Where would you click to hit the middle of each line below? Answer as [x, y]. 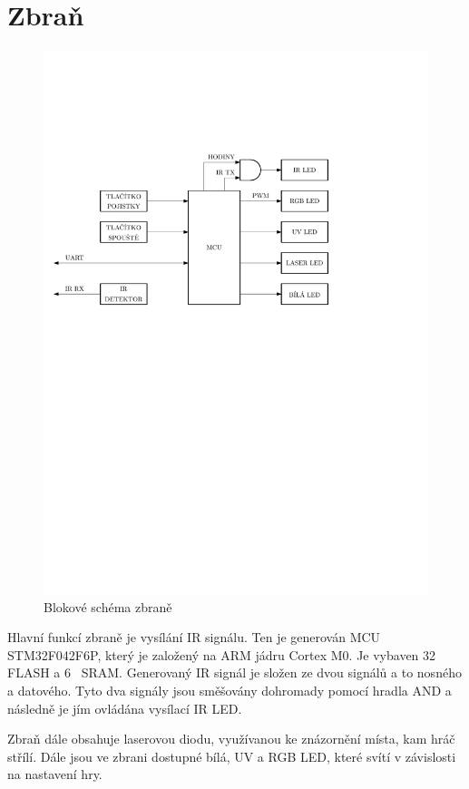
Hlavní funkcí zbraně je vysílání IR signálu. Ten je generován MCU [194, 637]
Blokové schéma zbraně [108, 606]
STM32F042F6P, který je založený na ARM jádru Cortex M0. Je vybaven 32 [222, 654]
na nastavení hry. [55, 774]
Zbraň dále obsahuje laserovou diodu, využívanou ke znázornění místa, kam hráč [231, 739]
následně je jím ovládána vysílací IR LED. [125, 708]
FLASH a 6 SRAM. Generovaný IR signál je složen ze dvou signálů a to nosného [234, 672]
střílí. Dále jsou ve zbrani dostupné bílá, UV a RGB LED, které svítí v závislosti [232, 756]
